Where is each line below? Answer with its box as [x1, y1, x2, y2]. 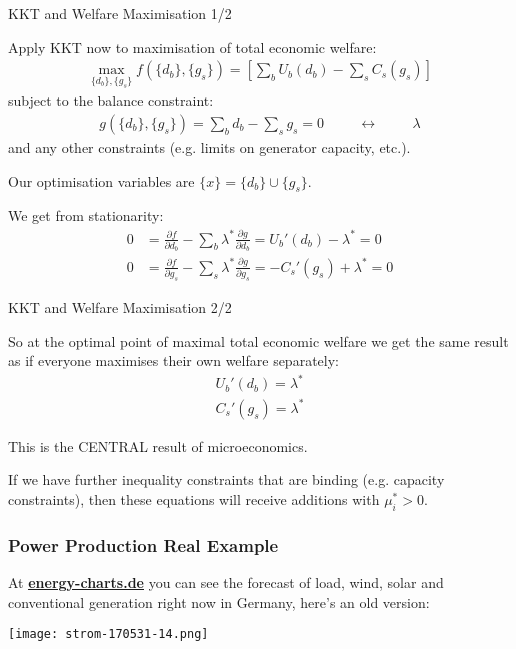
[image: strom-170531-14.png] [8, 627, 209, 642]
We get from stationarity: [8, 205, 164, 226]
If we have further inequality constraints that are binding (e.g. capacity [8, 469, 445, 490]
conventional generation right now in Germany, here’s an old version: [8, 591, 430, 612]
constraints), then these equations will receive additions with [8, 489, 380, 510]
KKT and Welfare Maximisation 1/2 [8, 3, 232, 23]
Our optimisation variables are [8, 170, 195, 191]
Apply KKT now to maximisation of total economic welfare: [8, 36, 377, 57]
